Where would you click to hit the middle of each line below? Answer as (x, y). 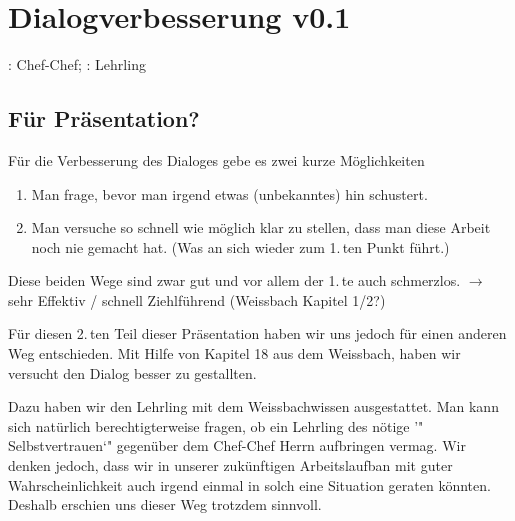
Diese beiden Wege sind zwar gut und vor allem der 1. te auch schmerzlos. (234, 280)
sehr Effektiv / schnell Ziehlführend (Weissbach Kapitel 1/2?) (197, 299)
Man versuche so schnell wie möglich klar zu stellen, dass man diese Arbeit (261, 227)
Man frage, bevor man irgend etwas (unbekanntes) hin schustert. (229, 193)
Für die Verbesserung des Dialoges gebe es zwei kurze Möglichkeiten (216, 159)
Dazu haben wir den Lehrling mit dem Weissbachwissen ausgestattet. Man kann (253, 406)
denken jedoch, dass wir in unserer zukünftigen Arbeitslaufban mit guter (230, 465)
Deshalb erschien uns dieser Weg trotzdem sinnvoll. (165, 504)
